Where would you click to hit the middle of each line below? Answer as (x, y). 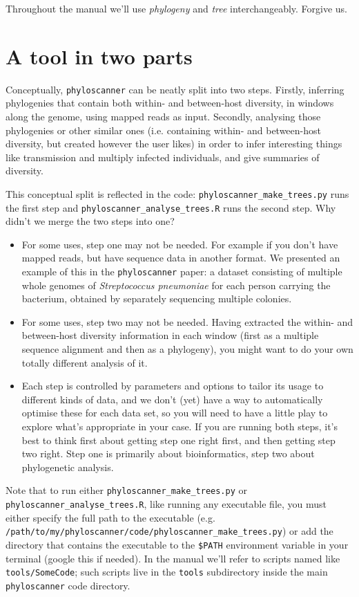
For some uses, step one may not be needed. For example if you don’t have (180, 244)
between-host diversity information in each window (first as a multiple (170, 335)
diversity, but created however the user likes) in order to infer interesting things (174, 144)
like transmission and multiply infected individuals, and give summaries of (163, 157)
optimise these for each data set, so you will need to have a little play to (175, 413)
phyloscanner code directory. (68, 585)
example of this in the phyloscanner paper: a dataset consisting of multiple (182, 272)
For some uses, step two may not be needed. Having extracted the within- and (187, 321)
